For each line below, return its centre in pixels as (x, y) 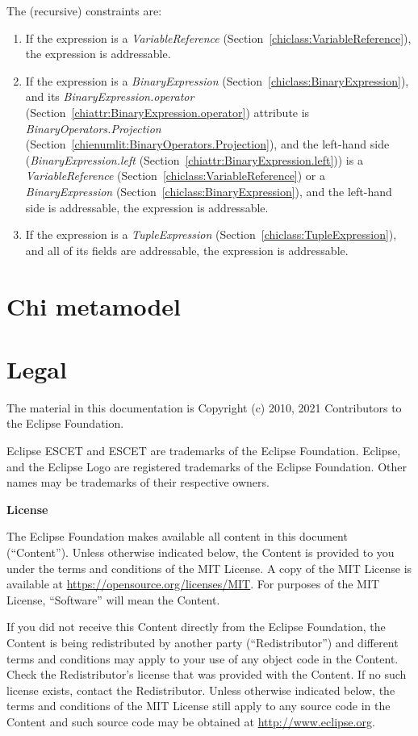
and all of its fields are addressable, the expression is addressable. (187, 250)
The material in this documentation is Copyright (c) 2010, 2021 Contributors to (204, 407)
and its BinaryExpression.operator (110, 96)
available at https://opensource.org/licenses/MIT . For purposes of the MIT (193, 584)
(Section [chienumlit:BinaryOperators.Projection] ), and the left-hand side (207, 144)
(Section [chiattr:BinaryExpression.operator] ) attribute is (167, 112)
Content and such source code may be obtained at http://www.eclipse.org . (191, 721)
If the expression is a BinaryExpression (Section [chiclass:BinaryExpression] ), (217, 80)
